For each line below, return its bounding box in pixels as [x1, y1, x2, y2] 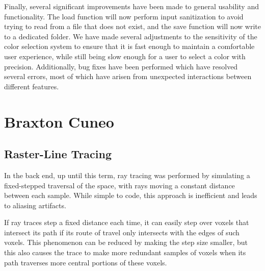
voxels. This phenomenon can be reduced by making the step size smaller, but [4, 237, 248, 248]
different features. [4, 81, 59, 91]
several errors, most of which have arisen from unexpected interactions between [4, 71, 252, 82]
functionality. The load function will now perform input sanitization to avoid [4, 11, 244, 21]
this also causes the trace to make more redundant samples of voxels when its [4, 247, 246, 258]
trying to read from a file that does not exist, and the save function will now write [4, 21, 261, 32]
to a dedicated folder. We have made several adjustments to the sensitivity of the [4, 31, 257, 41]
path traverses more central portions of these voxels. [4, 257, 167, 267]
